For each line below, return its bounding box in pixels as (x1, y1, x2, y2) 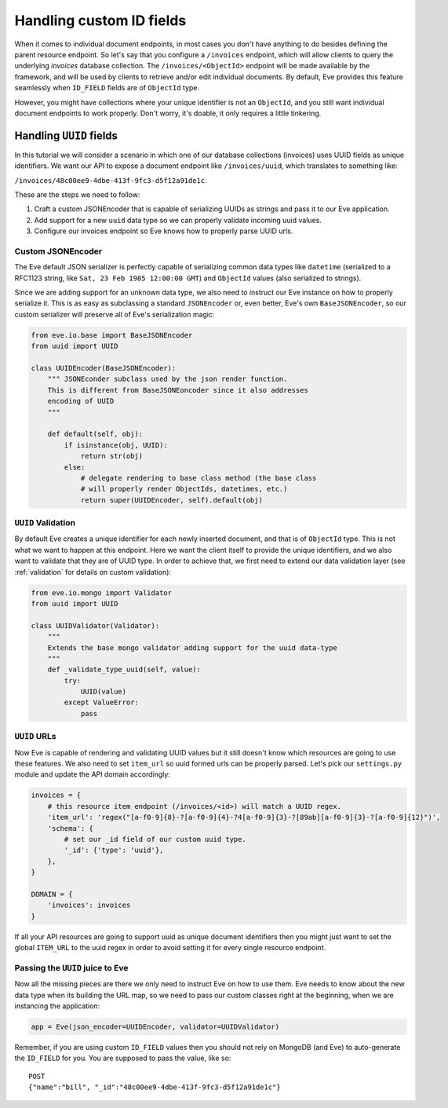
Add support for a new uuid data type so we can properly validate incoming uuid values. (34, 215, 322, 225)
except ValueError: (64, 698, 139, 707)
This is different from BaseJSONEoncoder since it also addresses (47, 386, 309, 394)
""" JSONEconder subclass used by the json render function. (47, 375, 288, 384)
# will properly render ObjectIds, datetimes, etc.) (80, 485, 288, 494)
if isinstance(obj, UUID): (64, 441, 168, 449)
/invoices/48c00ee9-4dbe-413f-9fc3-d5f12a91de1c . (14, 175, 207, 185)
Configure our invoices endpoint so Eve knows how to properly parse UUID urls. (34, 226, 293, 236)
